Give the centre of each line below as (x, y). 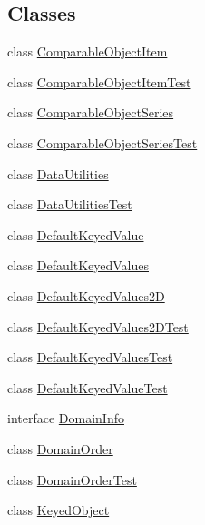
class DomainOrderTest (72, 479)
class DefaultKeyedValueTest (88, 387)
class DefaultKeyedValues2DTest (98, 326)
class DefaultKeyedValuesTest (90, 357)
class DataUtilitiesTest (70, 204)
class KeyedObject (59, 510)
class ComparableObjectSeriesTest (102, 142)
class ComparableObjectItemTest (99, 81)
